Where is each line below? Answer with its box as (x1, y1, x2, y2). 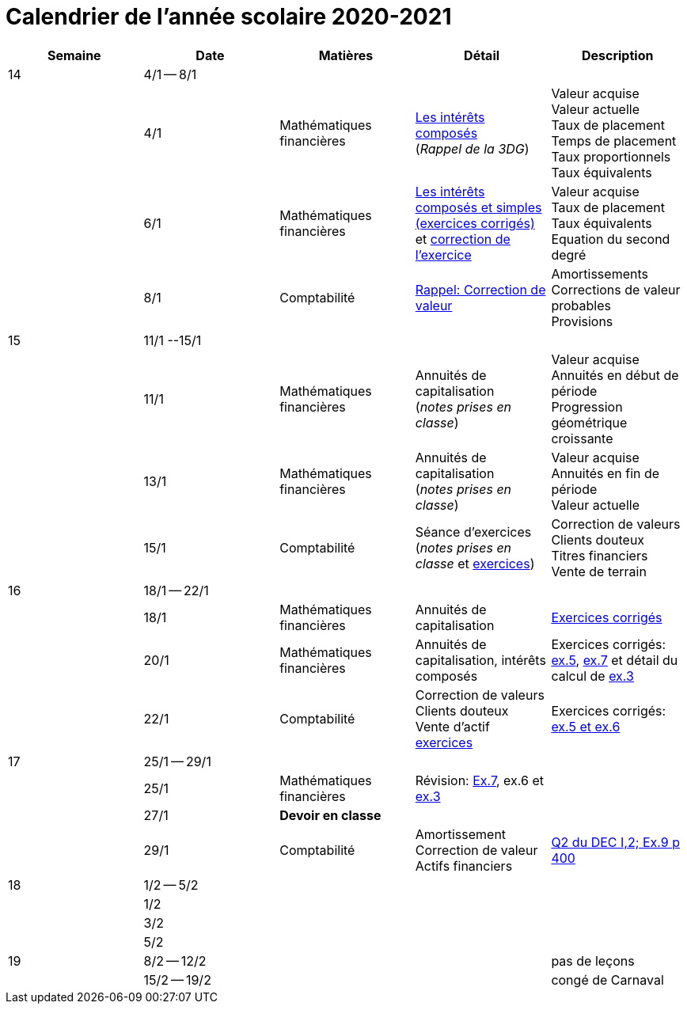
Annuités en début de (551, 366, 679, 383)
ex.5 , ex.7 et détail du (551, 651, 678, 668)
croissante (551, 430, 613, 446)
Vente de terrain (551, 563, 647, 579)
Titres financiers (551, 547, 648, 564)
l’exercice (415, 246, 472, 263)
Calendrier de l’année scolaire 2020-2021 (6, 3, 452, 30)
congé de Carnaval (551, 971, 664, 988)
